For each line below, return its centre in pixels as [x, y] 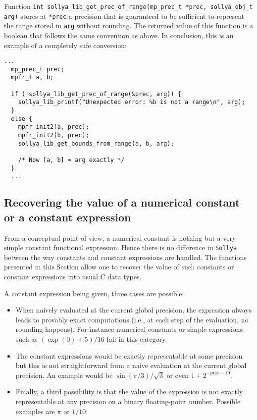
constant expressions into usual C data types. [73, 277]
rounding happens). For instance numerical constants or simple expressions [129, 329]
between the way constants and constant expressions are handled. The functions [125, 257]
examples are [35, 411]
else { [22, 119]
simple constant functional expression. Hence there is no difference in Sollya [121, 247]
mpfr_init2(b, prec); [53, 135]
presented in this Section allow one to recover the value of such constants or [119, 267]
